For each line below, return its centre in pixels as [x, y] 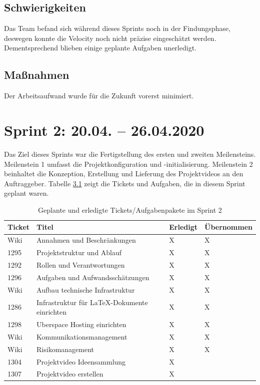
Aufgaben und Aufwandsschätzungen [93, 277]
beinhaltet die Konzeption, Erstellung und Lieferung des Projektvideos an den [124, 174]
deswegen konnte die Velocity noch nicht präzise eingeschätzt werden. [110, 38]
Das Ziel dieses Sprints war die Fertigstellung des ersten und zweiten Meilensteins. [130, 154]
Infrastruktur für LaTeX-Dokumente [92, 302]
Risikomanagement [65, 349]
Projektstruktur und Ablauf [79, 252]
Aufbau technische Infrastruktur [86, 289]
